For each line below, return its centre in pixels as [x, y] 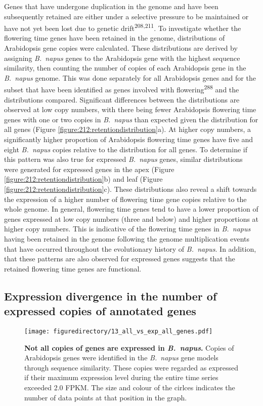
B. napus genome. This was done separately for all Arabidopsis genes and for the [130, 77]
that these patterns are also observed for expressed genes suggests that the [120, 259]
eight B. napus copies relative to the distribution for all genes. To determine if [126, 149]
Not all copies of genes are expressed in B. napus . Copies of [129, 347]
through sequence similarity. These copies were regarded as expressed [131, 367]
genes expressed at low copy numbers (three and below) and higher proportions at [131, 218]
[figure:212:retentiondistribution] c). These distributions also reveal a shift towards [130, 189]
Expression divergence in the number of [111, 296]
